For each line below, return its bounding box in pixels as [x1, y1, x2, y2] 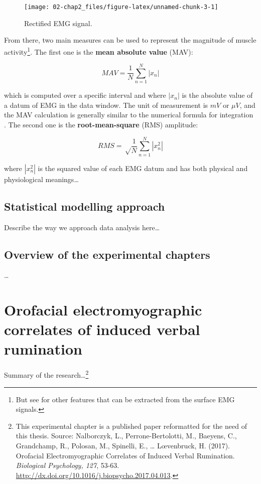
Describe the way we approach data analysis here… [4, 222, 160, 232]
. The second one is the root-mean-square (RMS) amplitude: [4, 119, 198, 129]
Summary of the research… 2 [4, 368, 89, 380]
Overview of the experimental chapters [4, 246, 210, 262]
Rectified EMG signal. [24, 18, 92, 28]
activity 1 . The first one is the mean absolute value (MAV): [4, 45, 193, 57]
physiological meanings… [4, 174, 79, 184]
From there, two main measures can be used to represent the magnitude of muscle [4, 35, 256, 45]
